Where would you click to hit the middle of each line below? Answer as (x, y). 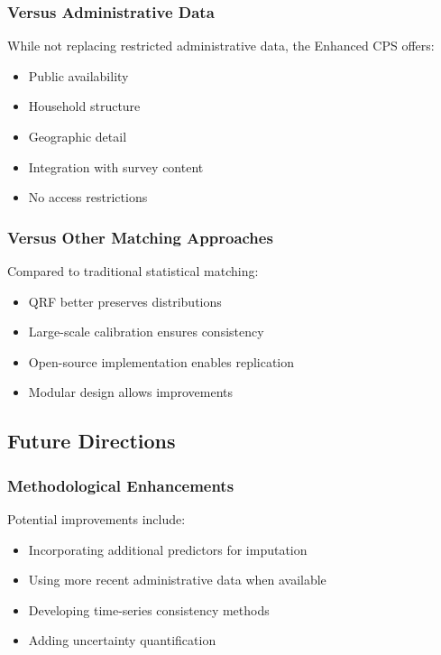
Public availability (78, 75)
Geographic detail (78, 136)
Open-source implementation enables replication (161, 361)
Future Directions (92, 441)
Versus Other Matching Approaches (140, 237)
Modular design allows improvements (131, 392)
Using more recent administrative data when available (177, 580)
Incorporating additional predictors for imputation (168, 549)
